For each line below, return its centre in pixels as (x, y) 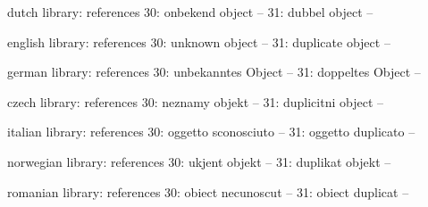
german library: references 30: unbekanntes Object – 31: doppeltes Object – (214, 72)
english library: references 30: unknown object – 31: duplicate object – (199, 41)
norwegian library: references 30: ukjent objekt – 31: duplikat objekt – (199, 161)
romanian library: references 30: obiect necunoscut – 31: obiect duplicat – (208, 191)
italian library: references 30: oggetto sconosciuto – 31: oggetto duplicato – (211, 132)
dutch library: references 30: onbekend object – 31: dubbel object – (190, 12)
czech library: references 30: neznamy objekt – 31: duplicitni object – (196, 101)
